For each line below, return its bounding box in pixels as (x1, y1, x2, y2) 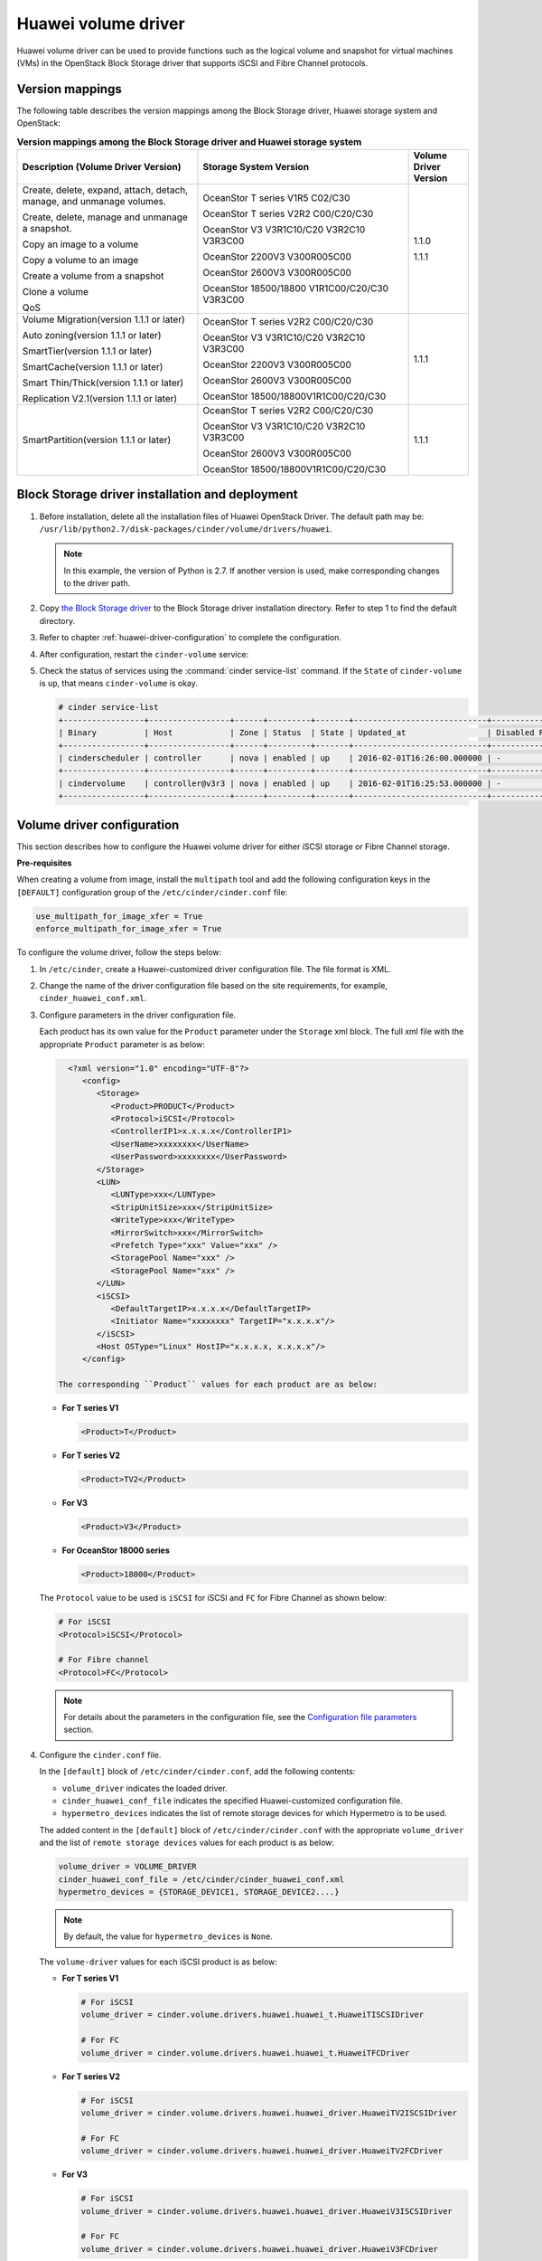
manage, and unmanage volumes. (22, 195, 167, 207)
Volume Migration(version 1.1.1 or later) (22, 313, 185, 326)
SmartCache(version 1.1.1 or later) (22, 361, 164, 373)
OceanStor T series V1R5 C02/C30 (202, 192, 350, 203)
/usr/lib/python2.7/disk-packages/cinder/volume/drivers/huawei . (39, 523, 333, 534)
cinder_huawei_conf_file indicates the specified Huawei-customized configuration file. (61, 1795, 404, 1806)
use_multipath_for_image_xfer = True (35, 911, 203, 922)
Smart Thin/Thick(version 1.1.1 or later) (22, 376, 184, 389)
